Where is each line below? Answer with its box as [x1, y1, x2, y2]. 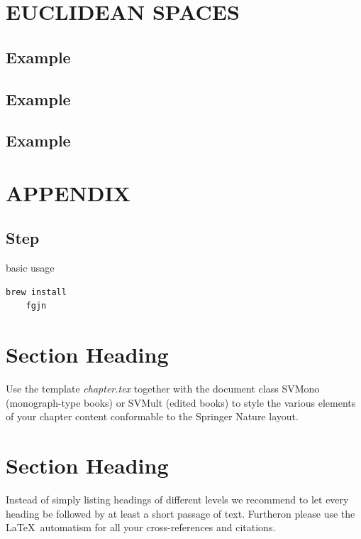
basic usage [6, 260, 55, 275]
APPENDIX [6, 178, 130, 207]
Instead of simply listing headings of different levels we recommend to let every [6, 492, 349, 507]
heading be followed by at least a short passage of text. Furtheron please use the [6, 506, 355, 521]
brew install [6, 287, 67, 297]
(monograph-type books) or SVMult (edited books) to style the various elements [6, 395, 356, 410]
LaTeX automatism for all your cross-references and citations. [6, 520, 276, 535]
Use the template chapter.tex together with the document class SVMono [6, 381, 320, 396]
